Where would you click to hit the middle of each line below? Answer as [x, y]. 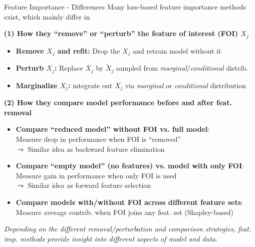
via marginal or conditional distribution [186, 85]
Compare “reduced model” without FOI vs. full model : [113, 129]
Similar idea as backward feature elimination [96, 149]
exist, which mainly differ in [47, 16]
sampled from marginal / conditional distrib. [182, 68]
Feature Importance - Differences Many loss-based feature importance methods [125, 7]
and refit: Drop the [89, 50]
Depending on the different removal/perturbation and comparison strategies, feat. [128, 229]
